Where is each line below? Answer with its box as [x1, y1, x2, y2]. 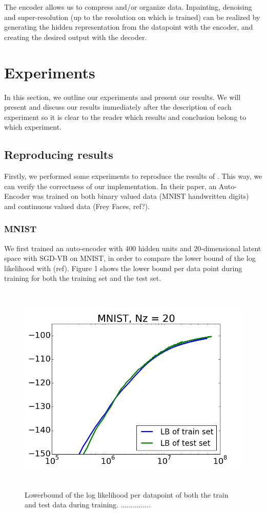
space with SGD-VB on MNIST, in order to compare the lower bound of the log [4, 253, 256, 263]
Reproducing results [4, 147, 113, 162]
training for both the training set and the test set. [4, 273, 161, 283]
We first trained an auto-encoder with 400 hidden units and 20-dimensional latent [4, 242, 261, 253]
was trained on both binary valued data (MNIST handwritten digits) [32, 191, 249, 201]
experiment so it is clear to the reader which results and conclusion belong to [4, 111, 247, 122]
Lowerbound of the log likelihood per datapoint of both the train [25, 489, 229, 500]
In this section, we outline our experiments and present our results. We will [4, 91, 241, 102]
